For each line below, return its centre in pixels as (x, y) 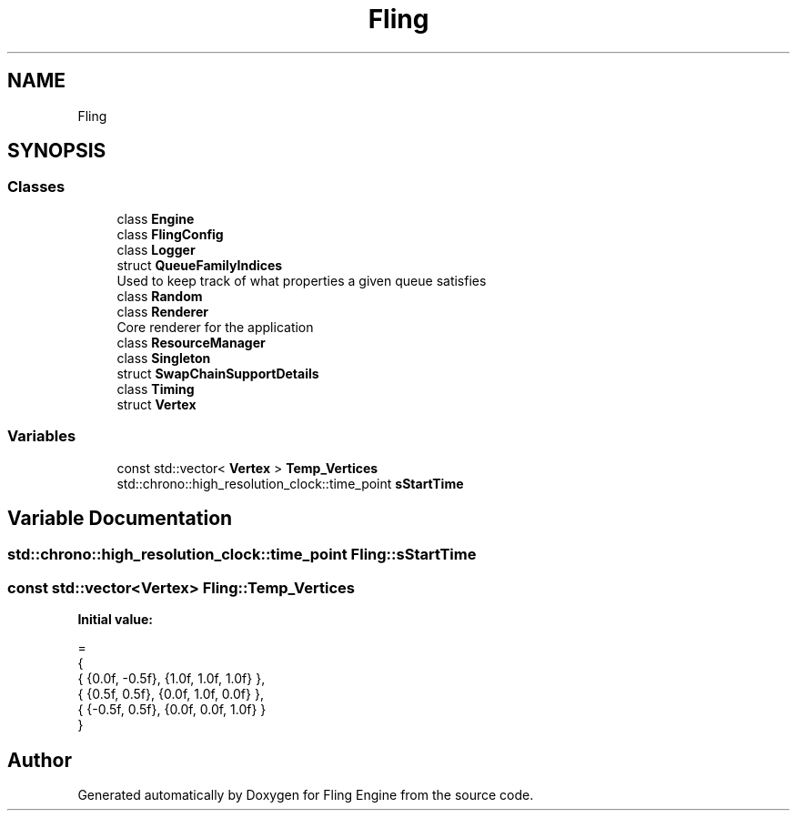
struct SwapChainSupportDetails (218, 373)
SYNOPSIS (57, 151)
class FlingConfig (170, 234)
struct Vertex (156, 404)
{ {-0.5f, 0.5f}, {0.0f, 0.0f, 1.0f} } (172, 710)
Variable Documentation (120, 518)
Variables (42, 436)
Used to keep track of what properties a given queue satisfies (302, 280)
